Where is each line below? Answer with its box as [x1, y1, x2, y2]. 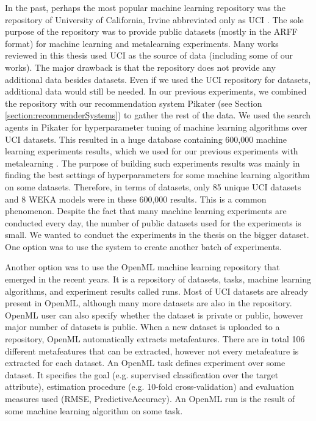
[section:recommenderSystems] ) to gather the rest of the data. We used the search [5, 109, 311, 121]
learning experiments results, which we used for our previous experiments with [5, 145, 298, 157]
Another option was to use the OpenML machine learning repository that [5, 261, 280, 273]
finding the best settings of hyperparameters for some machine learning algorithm [5, 168, 310, 181]
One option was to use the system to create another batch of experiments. [5, 240, 282, 253]
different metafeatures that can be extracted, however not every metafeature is [5, 344, 299, 357]
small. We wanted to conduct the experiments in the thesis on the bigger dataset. [5, 228, 309, 241]
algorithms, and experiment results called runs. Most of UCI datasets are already [5, 284, 308, 297]
